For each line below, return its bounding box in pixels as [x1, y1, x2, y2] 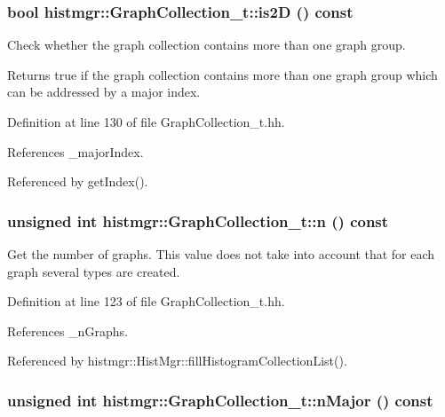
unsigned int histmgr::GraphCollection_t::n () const [7, 209, 389, 232]
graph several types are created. [7, 262, 180, 280]
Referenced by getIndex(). [7, 172, 148, 191]
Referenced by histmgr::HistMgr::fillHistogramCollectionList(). [7, 351, 347, 370]
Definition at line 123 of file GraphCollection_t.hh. [7, 292, 285, 311]
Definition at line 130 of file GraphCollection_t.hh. [7, 113, 285, 130]
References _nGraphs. [7, 321, 128, 340]
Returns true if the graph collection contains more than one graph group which [7, 65, 438, 83]
